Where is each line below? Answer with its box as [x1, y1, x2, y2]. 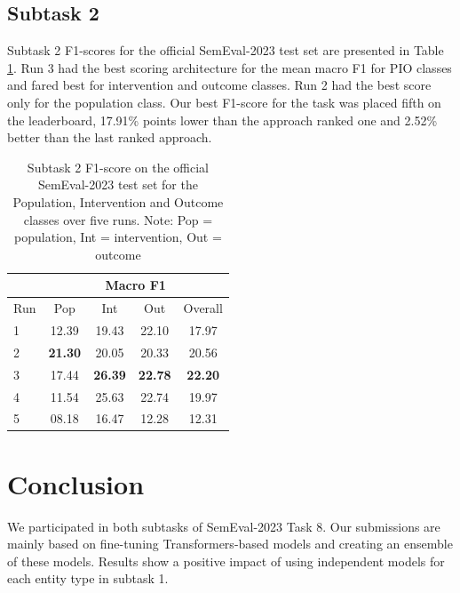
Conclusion [7, 465, 145, 501]
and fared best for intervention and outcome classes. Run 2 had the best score [7, 76, 432, 94]
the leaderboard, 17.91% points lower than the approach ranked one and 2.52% [7, 110, 438, 129]
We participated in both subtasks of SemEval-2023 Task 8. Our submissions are [7, 517, 440, 535]
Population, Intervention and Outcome [12, 192, 224, 211]
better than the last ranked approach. [7, 128, 212, 147]
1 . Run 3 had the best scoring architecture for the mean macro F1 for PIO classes [7, 58, 452, 76]
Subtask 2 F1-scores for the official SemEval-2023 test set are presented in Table [7, 41, 444, 60]
